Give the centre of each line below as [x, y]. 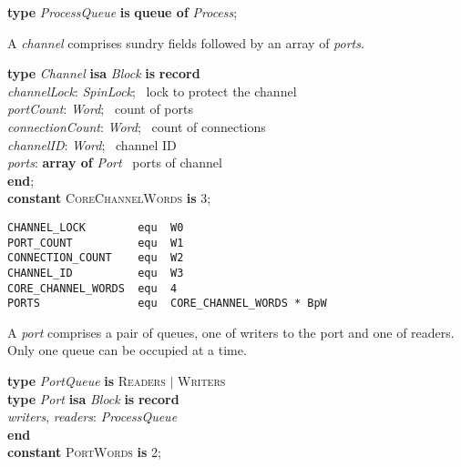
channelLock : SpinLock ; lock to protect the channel [152, 91]
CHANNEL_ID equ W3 [96, 273]
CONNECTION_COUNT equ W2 [96, 258]
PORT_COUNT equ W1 [96, 243]
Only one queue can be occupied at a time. [127, 350]
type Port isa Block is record [93, 398]
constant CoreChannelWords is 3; [109, 198]
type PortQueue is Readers [87, 381]
